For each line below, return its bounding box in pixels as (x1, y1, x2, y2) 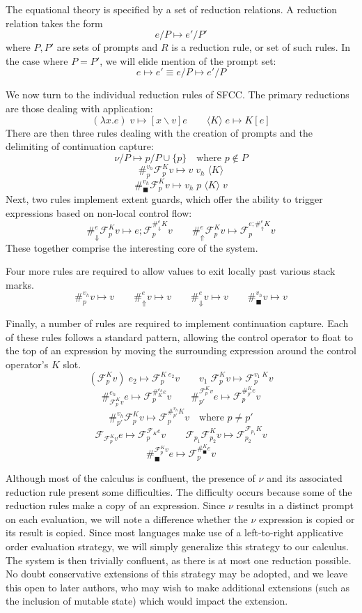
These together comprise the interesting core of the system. (6, 240, 258, 255)
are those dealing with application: (6, 100, 153, 115)
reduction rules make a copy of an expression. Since (6, 498, 226, 513)
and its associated (267, 470, 343, 485)
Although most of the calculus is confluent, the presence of (6, 470, 255, 485)
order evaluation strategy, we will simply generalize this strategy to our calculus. (6, 538, 349, 553)
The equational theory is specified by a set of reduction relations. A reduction (6, 2, 338, 16)
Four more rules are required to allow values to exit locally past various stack (6, 264, 336, 278)
